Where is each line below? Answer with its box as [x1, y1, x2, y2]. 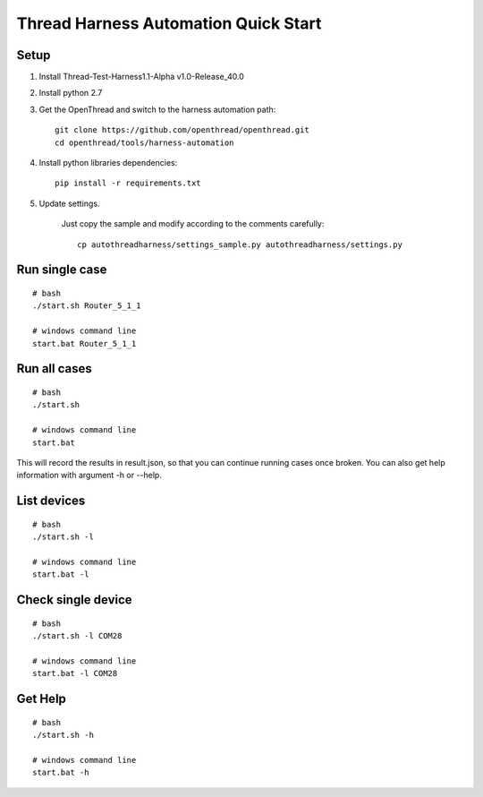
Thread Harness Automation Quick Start [16, 13, 322, 33]
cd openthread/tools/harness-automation [55, 137, 234, 148]
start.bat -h [32, 767, 89, 778]
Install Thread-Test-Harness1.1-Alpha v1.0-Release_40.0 [38, 72, 245, 82]
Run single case [16, 262, 107, 278]
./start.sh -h [32, 730, 94, 741]
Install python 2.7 [38, 88, 103, 99]
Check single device [16, 592, 133, 608]
